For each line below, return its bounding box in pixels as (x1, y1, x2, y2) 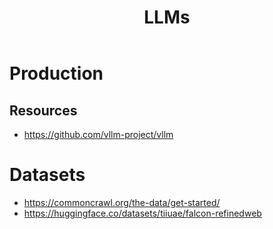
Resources (9, 102, 78, 119)
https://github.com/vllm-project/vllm (23, 129, 174, 140)
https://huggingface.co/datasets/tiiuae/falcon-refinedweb (23, 207, 262, 219)
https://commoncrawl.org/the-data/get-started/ (23, 196, 221, 208)
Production (9, 62, 104, 85)
